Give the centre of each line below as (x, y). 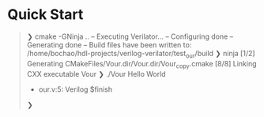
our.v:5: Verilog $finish (75, 89)
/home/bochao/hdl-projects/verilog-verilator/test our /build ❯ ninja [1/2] (141, 54)
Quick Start (45, 15)
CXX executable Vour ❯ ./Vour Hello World (96, 74)
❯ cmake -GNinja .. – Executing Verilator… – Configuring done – (130, 36)
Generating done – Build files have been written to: (109, 44)
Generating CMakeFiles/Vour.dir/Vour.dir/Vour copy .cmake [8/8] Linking (142, 64)
